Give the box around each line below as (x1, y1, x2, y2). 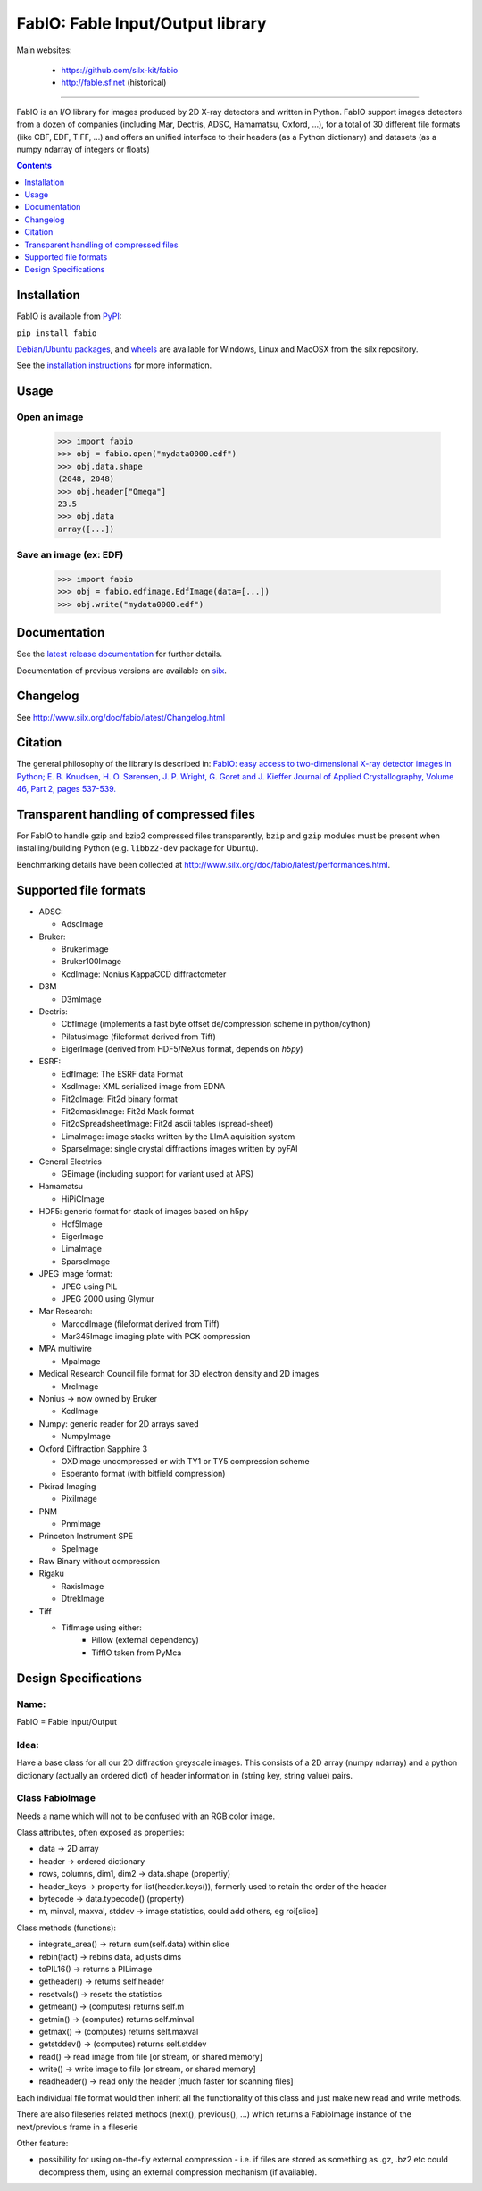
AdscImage (61, 919, 104, 929)
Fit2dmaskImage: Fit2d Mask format (61, 1106, 195, 1117)
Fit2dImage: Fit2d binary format (61, 1094, 178, 1104)
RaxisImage (61, 1580, 104, 1591)
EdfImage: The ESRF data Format (61, 1068, 183, 1079)
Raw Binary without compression (38, 1556, 161, 1567)
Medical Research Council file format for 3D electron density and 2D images (38, 1369, 320, 1379)
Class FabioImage (16, 1792, 96, 1804)
